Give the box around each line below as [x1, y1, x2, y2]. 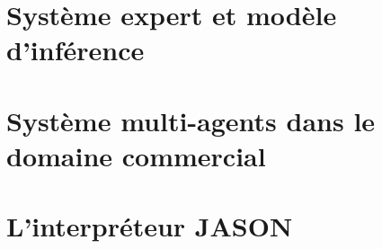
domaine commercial [6, 137, 266, 173]
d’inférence [6, 31, 145, 68]
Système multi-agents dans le [6, 102, 376, 138]
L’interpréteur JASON [6, 208, 293, 245]
